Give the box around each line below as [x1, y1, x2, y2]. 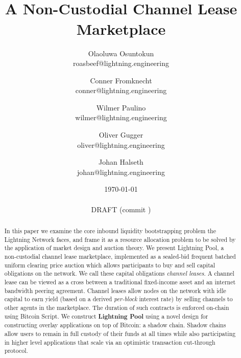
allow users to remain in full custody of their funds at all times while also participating [4, 329, 236, 338]
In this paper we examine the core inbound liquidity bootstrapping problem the [4, 227, 216, 235]
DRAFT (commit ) [91, 204, 151, 214]
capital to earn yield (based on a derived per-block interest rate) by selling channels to [4, 295, 233, 303]
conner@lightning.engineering [75, 85, 167, 96]
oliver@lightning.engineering [77, 139, 165, 150]
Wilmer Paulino [96, 102, 146, 113]
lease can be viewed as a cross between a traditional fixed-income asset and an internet [4, 277, 236, 286]
